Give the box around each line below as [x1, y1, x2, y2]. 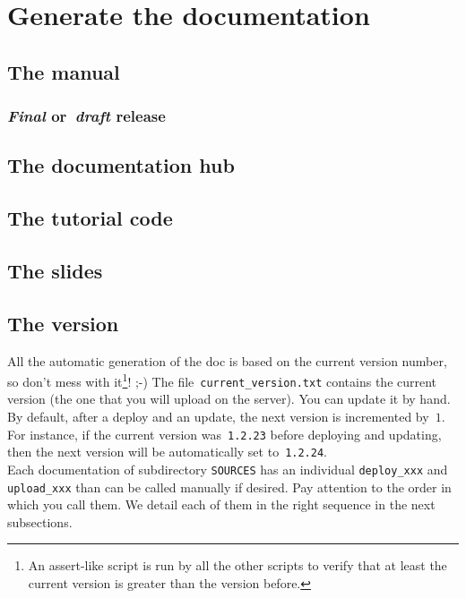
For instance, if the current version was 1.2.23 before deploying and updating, [7, 424, 442, 443]
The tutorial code [7, 204, 173, 232]
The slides [7, 256, 103, 284]
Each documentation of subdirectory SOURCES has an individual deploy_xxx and [7, 459, 448, 478]
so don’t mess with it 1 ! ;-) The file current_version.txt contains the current [7, 370, 437, 390]
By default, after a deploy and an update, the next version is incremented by [7, 407, 429, 426]
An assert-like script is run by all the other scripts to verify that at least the [28, 556, 447, 575]
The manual [7, 57, 120, 85]
